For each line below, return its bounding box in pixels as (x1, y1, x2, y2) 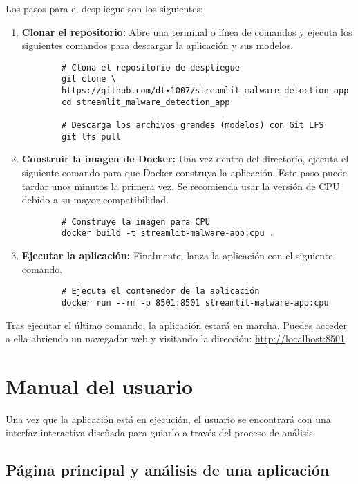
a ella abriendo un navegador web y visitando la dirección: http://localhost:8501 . (6, 331, 348, 346)
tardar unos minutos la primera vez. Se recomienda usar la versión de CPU (21, 178, 340, 193)
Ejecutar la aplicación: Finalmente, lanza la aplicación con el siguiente (21, 248, 333, 263)
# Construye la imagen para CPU (62, 216, 210, 227)
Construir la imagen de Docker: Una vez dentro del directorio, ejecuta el (21, 151, 349, 166)
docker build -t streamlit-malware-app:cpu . (62, 228, 274, 239)
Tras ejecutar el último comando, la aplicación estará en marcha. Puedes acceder (6, 317, 348, 332)
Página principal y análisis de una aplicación (6, 459, 330, 481)
